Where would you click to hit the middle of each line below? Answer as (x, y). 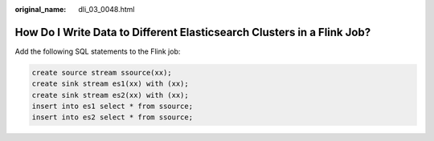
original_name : (41, 9)
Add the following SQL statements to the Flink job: (98, 51)
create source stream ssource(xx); (102, 73)
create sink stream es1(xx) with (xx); (110, 84)
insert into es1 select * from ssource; (112, 107)
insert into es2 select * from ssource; (112, 117)
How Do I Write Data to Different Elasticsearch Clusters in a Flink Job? (193, 32)
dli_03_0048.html (106, 9)
